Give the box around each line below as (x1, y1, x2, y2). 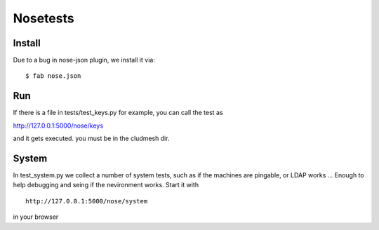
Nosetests (13, 11, 74, 26)
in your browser (13, 212, 59, 221)
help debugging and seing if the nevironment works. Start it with (13, 181, 199, 189)
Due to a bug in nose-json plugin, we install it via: (13, 56, 156, 65)
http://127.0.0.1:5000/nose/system (25, 197, 148, 205)
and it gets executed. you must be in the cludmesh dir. (13, 134, 170, 143)
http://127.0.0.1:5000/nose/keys (13, 121, 104, 130)
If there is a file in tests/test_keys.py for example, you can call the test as (13, 109, 224, 117)
